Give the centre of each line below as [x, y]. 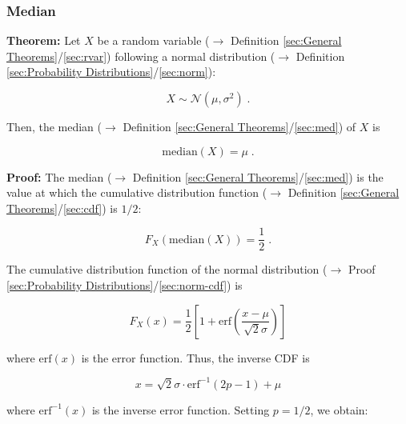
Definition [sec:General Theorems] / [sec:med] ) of [239, 126]
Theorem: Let [44, 40]
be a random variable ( [153, 40]
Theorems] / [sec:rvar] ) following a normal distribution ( [141, 56]
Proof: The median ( [59, 176]
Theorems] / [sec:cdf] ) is [62, 208]
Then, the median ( [54, 126]
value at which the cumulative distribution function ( [137, 192]
